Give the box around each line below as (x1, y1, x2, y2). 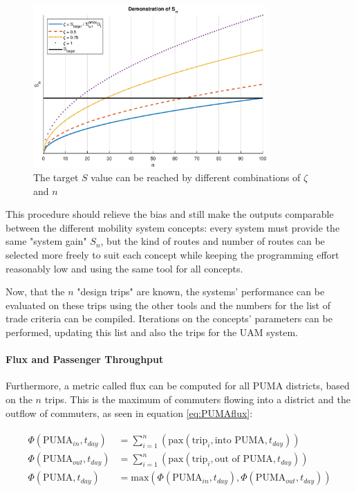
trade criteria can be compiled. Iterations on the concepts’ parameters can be (6, 311, 332, 326)
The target (33, 170, 79, 185)
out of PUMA (214, 454, 273, 465)
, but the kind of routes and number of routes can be (100, 234, 325, 248)
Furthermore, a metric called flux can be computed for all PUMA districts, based (6, 378, 350, 393)
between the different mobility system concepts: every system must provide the (6, 220, 340, 234)
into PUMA (214, 436, 265, 446)
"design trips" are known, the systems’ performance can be (77, 284, 325, 299)
